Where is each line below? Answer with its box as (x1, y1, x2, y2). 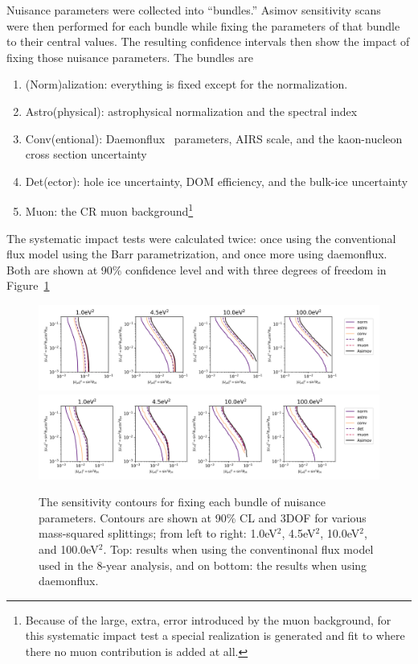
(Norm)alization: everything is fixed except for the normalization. (25, 76, 348, 93)
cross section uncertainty (25, 146, 147, 163)
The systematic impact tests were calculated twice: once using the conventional (6, 229, 396, 246)
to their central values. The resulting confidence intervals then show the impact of (6, 33, 410, 50)
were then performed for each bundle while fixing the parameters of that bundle (6, 17, 400, 34)
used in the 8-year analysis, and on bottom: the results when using (39, 556, 367, 573)
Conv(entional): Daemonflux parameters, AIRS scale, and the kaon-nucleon (25, 130, 403, 146)
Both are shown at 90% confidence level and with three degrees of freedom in (6, 261, 387, 278)
